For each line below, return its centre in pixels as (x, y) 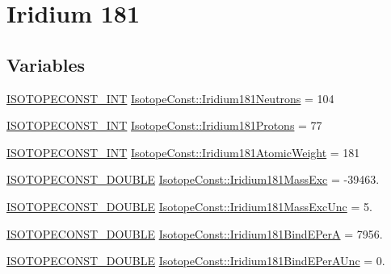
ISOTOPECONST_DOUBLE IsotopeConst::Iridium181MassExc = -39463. (193, 179)
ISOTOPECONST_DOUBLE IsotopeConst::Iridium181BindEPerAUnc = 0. (196, 261)
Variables (46, 64)
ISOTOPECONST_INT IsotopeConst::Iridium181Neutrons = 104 (170, 98)
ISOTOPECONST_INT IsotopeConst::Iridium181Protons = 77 (164, 125)
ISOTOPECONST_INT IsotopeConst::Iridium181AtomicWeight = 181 (183, 152)
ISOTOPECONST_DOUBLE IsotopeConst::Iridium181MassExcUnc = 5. (189, 206)
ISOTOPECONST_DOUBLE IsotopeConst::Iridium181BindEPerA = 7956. (195, 233)
